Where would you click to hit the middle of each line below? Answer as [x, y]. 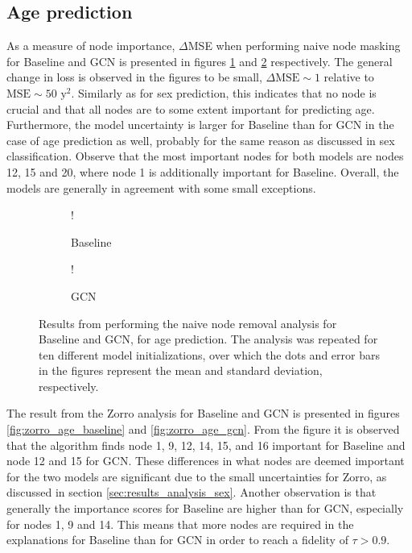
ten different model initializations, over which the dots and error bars [209, 354]
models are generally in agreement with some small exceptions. [161, 187]
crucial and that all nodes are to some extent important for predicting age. [191, 108]
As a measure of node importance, [91, 46]
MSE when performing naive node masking [294, 46]
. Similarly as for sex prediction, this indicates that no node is [224, 92]
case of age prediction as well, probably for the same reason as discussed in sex [201, 140]
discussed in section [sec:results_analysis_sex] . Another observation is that [192, 492]
